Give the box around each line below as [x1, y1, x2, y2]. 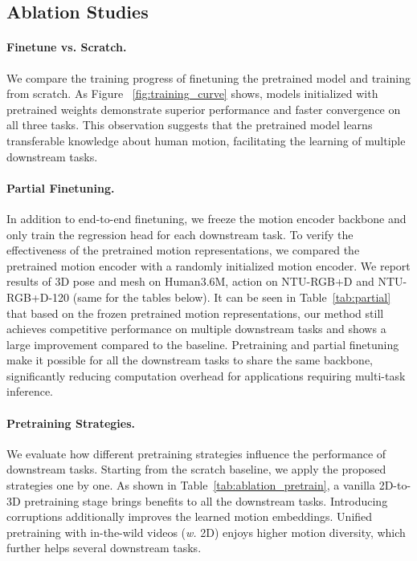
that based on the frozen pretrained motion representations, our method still [6, 304, 384, 321]
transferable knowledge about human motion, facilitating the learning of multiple [6, 132, 406, 148]
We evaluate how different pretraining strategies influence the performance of [6, 445, 386, 461]
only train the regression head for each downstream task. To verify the [6, 226, 354, 242]
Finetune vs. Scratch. [6, 39, 127, 55]
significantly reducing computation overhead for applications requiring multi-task [6, 367, 406, 384]
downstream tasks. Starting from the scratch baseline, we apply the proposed [6, 461, 386, 478]
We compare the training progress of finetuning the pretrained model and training [6, 69, 411, 86]
